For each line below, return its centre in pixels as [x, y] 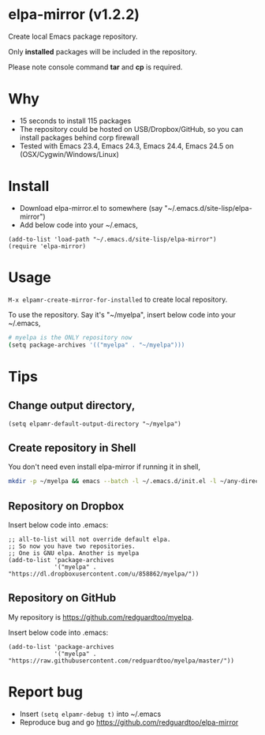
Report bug [46, 692]
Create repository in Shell [72, 448]
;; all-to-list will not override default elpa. [90, 539]
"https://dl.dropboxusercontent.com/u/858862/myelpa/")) [104, 574]
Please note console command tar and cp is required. [95, 67]
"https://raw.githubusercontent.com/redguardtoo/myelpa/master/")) [121, 661]
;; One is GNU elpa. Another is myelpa [74, 553]
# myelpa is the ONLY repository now [70, 337]
